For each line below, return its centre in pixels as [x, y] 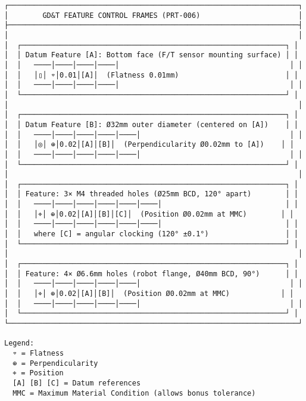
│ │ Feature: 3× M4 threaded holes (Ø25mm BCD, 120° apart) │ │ [151, 194]
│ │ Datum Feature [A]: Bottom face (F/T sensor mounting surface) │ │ [151, 55]
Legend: [19, 343]
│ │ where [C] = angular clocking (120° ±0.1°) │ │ [151, 234]
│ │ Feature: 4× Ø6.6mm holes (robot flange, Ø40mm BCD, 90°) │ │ [151, 274]
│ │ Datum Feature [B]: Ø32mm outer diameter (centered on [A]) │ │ [151, 124]
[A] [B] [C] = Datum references [77, 383]
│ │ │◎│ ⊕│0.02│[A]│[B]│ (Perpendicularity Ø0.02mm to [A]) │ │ [149, 145]
